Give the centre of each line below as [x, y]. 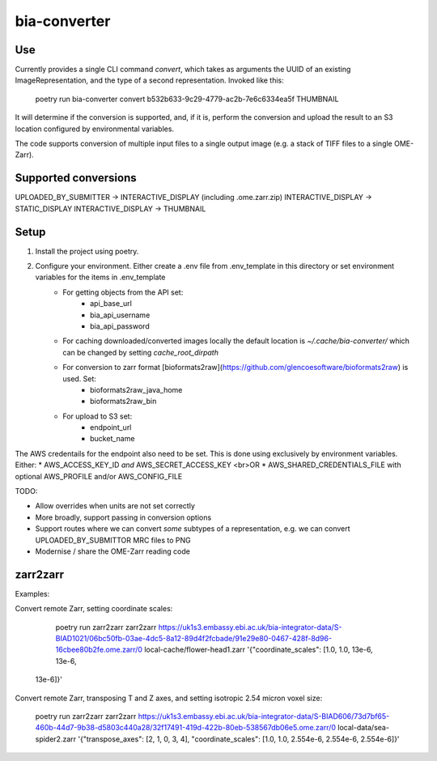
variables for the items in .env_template [100, 277]
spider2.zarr [56, 739]
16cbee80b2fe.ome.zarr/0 [99, 650]
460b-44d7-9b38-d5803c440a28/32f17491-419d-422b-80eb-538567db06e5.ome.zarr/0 [185, 728]
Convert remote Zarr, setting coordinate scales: [94, 609]
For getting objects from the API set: [123, 292]
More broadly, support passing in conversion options [123, 517]
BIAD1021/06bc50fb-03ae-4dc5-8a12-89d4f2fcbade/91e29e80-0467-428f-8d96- [193, 639]
